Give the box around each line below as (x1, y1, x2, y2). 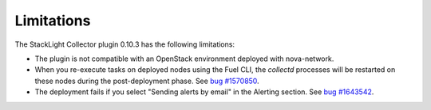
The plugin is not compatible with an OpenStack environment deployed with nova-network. (34, 54, 334, 63)
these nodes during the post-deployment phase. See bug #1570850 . (34, 76, 259, 85)
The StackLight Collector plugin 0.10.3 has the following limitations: (14, 40, 235, 49)
